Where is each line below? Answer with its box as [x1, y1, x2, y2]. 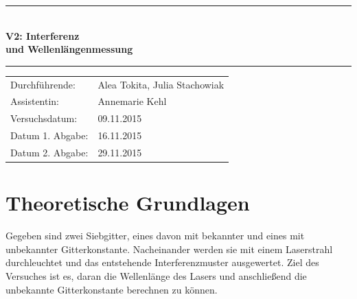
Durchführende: [10, 77, 76, 91]
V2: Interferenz [5, 28, 80, 43]
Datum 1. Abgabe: [10, 128, 89, 143]
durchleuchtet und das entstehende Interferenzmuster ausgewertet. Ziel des [5, 255, 319, 270]
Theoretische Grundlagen [5, 189, 250, 217]
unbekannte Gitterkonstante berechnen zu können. [5, 282, 218, 296]
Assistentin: [10, 94, 60, 108]
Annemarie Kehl [97, 94, 167, 108]
